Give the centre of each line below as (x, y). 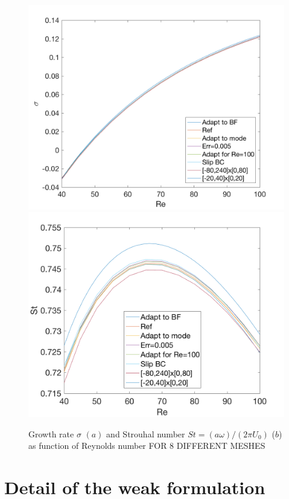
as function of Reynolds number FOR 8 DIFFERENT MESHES (147, 446)
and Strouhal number (146, 433)
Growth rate (51, 433)
